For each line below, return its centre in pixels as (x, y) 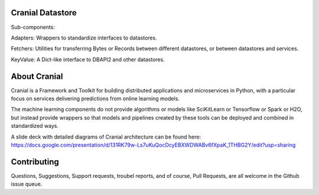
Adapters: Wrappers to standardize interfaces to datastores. (84, 38)
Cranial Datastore (44, 13)
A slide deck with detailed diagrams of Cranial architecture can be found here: (106, 137)
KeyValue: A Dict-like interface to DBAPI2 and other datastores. (88, 60)
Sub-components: (33, 27)
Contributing (35, 162)
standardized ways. (35, 126)
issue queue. (27, 184)
